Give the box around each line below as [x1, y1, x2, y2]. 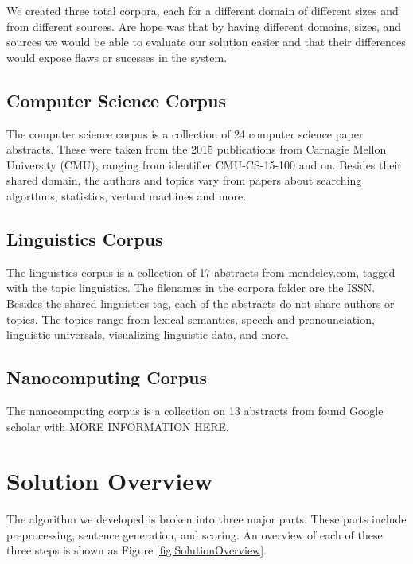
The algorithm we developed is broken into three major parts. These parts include [6, 511, 407, 527]
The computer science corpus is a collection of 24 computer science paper [6, 125, 364, 142]
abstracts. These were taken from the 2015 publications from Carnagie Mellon [6, 141, 387, 158]
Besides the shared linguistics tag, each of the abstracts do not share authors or [6, 294, 395, 311]
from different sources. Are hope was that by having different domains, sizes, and [6, 18, 402, 34]
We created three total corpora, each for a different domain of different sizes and [6, 2, 399, 18]
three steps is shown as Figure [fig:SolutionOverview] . [6, 542, 267, 558]
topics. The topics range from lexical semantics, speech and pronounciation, [6, 310, 375, 327]
